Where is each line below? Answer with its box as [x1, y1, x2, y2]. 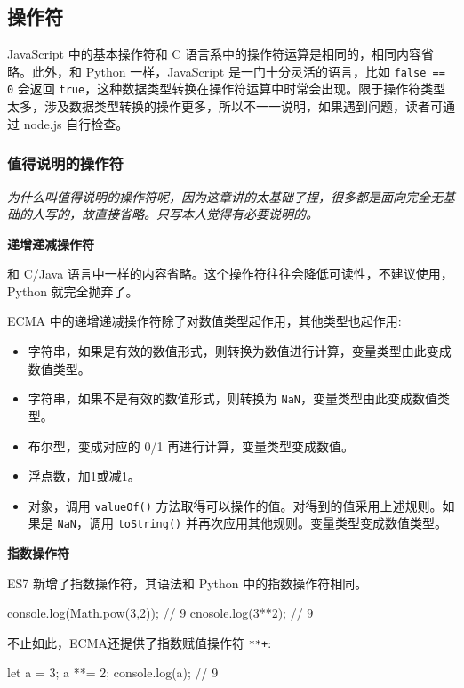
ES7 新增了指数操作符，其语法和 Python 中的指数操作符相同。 [7, 573, 368, 592]
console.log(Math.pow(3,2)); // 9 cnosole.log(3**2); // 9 [7, 603, 314, 622]
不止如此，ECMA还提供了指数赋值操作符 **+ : [7, 633, 272, 652]
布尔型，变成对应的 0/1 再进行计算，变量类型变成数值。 [28, 436, 355, 455]
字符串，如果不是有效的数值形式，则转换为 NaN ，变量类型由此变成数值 [28, 389, 437, 408]
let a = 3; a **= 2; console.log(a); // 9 [7, 663, 219, 682]
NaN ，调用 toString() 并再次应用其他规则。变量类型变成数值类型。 [57, 514, 447, 532]
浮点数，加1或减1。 [28, 466, 140, 485]
